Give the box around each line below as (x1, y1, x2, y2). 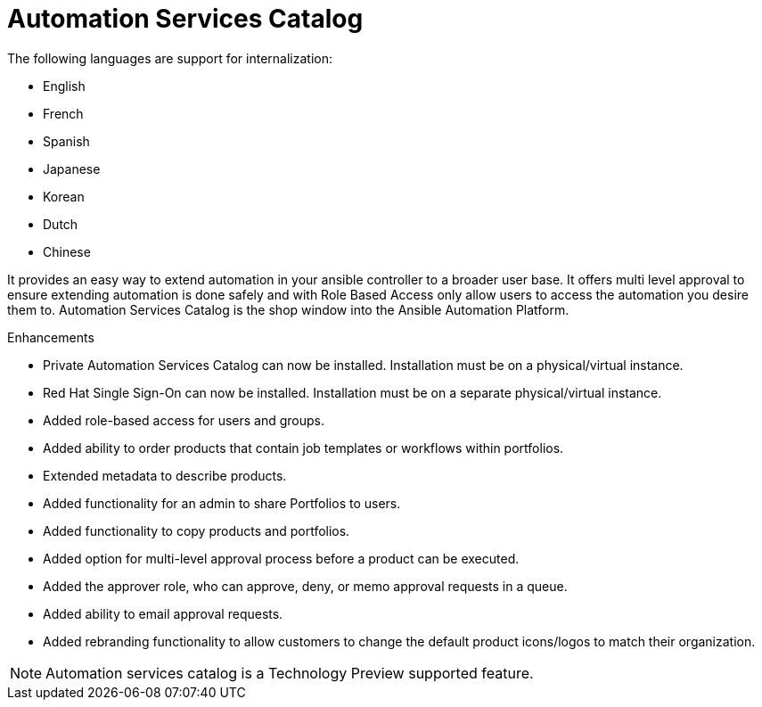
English (43, 78, 86, 94)
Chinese (43, 243, 91, 259)
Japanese (43, 160, 101, 177)
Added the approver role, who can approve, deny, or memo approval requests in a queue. (43, 578, 568, 594)
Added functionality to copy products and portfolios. (43, 522, 350, 538)
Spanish (43, 133, 90, 149)
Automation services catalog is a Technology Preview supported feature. (45, 663, 534, 682)
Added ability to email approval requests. (43, 605, 283, 621)
